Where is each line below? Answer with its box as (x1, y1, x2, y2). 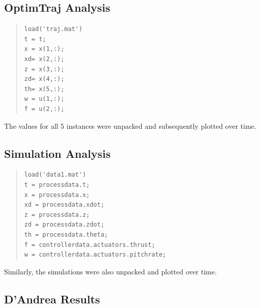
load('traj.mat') (24, 25, 83, 33)
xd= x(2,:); (24, 55, 64, 63)
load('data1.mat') (24, 171, 86, 179)
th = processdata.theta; (24, 231, 108, 238)
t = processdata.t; (24, 181, 90, 188)
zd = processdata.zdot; (24, 221, 105, 229)
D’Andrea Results (4, 291, 100, 306)
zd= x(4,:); (24, 75, 64, 83)
